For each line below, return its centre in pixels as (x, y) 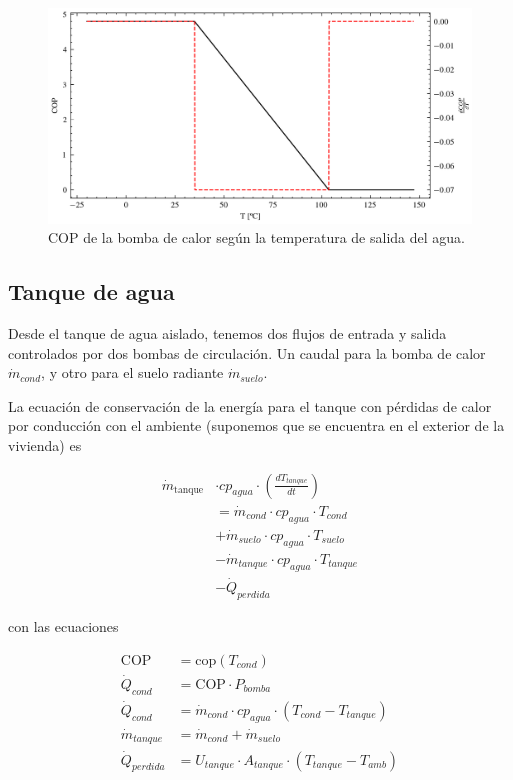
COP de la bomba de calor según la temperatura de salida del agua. (256, 237)
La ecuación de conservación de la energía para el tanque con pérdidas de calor (250, 405)
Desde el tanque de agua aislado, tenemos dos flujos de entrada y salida (227, 333)
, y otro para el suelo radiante (132, 372)
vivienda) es (45, 445)
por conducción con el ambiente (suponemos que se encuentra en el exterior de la (256, 425)
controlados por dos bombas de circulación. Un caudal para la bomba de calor (247, 352)
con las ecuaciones (63, 625)
